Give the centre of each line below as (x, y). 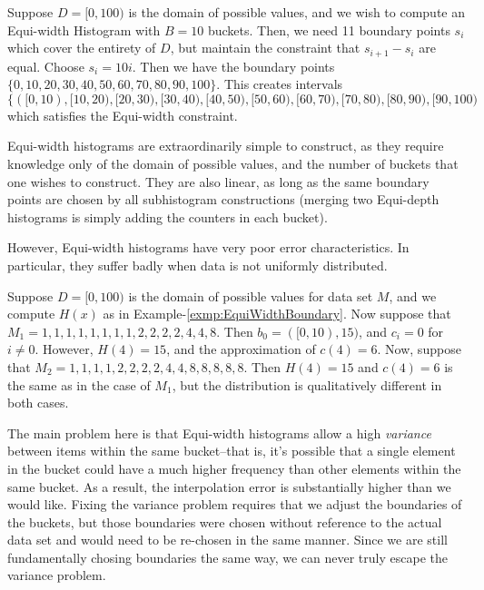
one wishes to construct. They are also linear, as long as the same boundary (218, 181)
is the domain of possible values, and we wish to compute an (297, 12)
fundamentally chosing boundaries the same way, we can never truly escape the (227, 557)
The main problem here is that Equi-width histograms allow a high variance (219, 433)
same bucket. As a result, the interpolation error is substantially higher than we (229, 486)
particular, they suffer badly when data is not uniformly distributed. (198, 265)
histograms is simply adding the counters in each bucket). (168, 216)
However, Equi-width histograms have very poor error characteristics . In (208, 247)
